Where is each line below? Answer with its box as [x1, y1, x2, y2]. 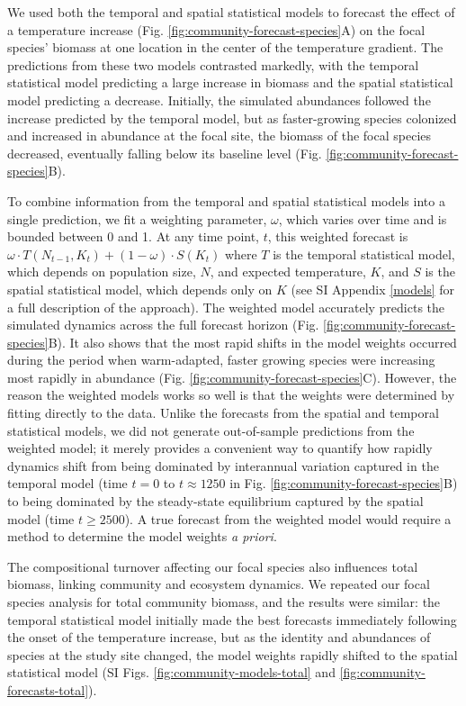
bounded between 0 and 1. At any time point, [7, 227, 260, 246]
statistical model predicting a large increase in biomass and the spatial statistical [7, 73, 453, 92]
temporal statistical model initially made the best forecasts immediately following [7, 610, 457, 629]
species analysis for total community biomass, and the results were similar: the [7, 593, 441, 611]
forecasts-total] [7, 680, 89, 699]
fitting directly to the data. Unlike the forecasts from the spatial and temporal [7, 403, 439, 422]
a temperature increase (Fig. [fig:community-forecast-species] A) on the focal [7, 20, 426, 39]
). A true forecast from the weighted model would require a [124, 509, 452, 528]
